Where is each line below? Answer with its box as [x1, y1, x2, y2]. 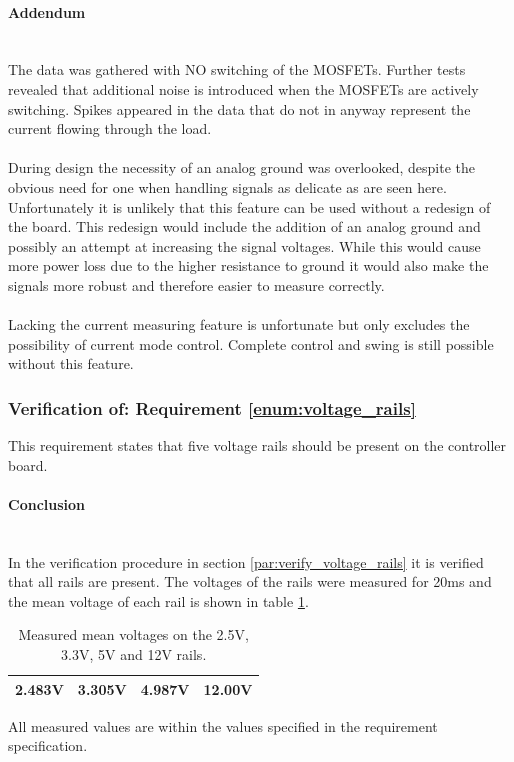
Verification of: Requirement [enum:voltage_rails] [8, 395, 416, 420]
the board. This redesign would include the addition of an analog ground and [8, 216, 481, 237]
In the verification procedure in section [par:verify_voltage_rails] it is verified [8, 551, 484, 572]
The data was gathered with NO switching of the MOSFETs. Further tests [8, 59, 466, 80]
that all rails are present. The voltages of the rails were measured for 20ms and [8, 571, 492, 592]
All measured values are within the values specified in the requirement [8, 715, 438, 736]
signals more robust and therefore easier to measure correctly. [8, 274, 385, 295]
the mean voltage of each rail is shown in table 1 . [8, 590, 309, 611]
